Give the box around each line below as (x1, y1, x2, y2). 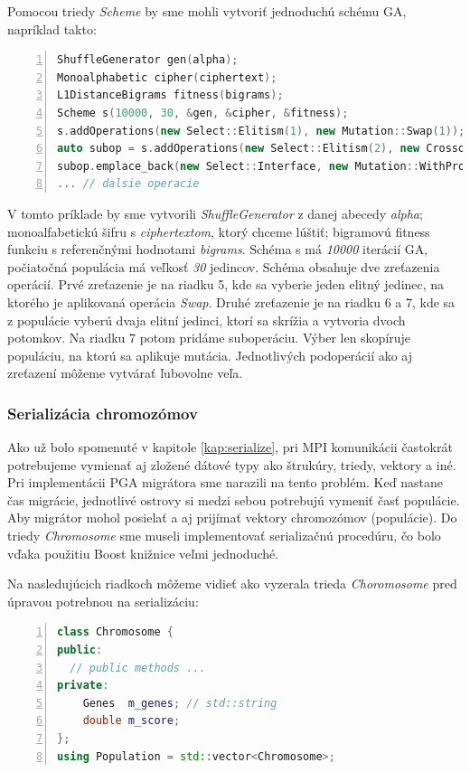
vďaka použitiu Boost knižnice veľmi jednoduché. (7, 543, 279, 562)
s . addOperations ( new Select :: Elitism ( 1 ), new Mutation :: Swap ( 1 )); (57, 124, 465, 137)
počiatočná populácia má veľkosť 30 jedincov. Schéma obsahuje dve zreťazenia (7, 257, 440, 276)
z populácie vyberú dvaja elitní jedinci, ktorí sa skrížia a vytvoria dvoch (7, 310, 406, 329)
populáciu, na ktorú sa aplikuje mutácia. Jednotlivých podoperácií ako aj (7, 345, 413, 364)
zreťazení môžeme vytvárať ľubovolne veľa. (7, 363, 243, 382)
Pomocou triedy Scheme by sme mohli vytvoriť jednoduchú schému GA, (7, 2, 407, 20)
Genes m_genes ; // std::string (82, 696, 277, 710)
